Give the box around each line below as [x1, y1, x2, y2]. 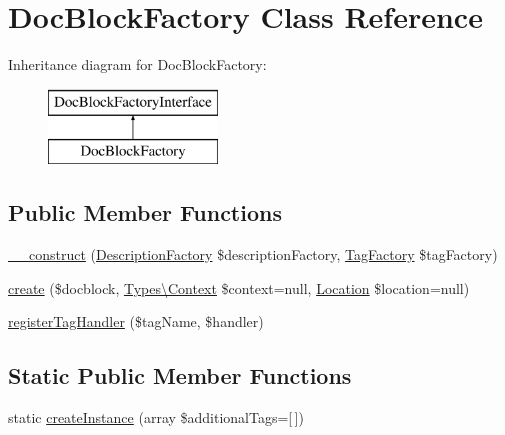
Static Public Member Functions [8, 360, 352, 391]
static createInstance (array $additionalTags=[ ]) [8, 407, 304, 428]
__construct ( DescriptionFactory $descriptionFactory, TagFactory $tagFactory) [8, 244, 498, 265]
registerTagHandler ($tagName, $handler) [8, 311, 264, 332]
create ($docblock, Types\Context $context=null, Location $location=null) [8, 277, 470, 298]
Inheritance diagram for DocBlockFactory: [8, 54, 267, 75]
